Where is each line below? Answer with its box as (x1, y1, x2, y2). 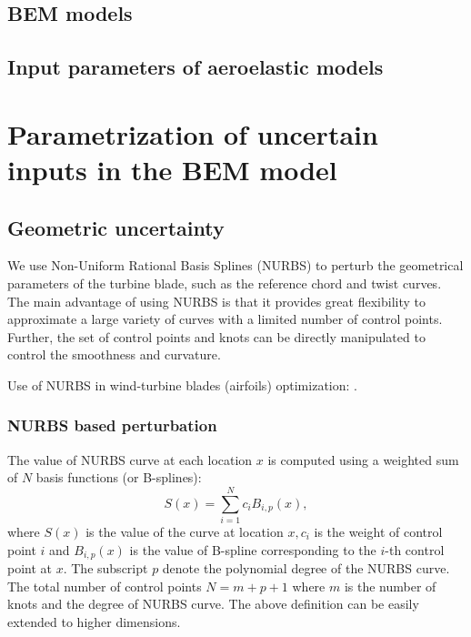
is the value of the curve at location (85, 522, 284, 541)
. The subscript (63, 559, 148, 578)
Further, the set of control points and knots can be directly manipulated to (7, 327, 426, 346)
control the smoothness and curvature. (7, 345, 221, 364)
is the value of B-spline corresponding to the (129, 540, 376, 559)
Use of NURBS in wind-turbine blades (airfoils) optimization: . (7, 375, 357, 394)
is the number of (344, 576, 436, 595)
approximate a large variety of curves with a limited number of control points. (7, 309, 443, 329)
